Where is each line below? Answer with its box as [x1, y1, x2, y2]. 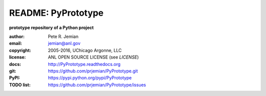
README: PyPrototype [9, 7, 103, 18]
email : [9, 40, 22, 46]
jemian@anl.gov [48, 40, 81, 46]
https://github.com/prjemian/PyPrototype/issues [48, 82, 146, 88]
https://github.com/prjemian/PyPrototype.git [48, 68, 138, 74]
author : [9, 33, 25, 39]
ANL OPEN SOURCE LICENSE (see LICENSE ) [48, 54, 139, 60]
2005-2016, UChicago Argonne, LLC [48, 47, 122, 53]
